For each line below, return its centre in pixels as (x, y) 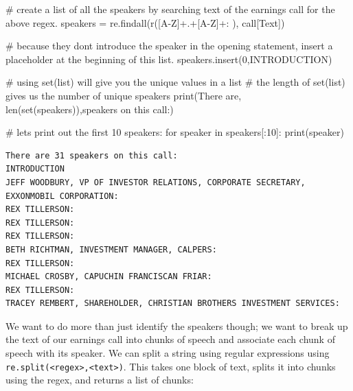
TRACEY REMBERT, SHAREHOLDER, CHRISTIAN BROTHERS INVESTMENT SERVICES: (173, 304)
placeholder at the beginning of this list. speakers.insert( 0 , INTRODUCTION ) (169, 59)
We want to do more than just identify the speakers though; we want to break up (177, 325)
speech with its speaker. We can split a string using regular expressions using (168, 353)
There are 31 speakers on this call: (92, 155)
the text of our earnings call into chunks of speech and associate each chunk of (170, 339)
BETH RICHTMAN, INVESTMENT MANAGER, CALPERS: (111, 249)
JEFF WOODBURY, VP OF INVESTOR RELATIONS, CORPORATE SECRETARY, (156, 182)
